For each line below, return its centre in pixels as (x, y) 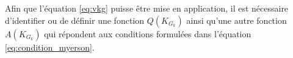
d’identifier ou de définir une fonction (75, 20)
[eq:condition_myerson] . (50, 47)
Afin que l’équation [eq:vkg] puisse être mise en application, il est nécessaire (147, 8)
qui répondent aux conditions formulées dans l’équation (148, 33)
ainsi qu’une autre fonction (237, 20)
